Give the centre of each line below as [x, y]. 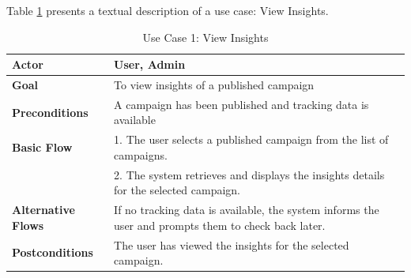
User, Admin [150, 64]
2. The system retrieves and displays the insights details [249, 174]
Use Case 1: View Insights [205, 37]
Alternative [43, 210]
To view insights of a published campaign [214, 85]
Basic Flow [42, 147]
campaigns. [141, 154]
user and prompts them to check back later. [220, 225]
